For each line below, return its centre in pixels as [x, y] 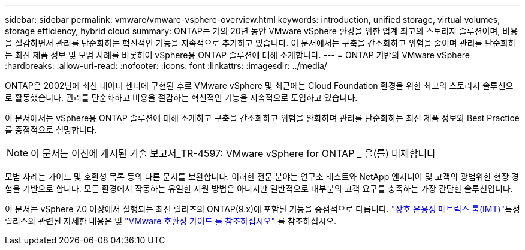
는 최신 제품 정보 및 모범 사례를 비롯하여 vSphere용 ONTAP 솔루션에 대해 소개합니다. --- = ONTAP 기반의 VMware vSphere [238, 55]
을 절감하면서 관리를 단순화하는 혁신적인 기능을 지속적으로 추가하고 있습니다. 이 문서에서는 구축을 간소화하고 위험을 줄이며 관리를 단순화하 [260, 43]
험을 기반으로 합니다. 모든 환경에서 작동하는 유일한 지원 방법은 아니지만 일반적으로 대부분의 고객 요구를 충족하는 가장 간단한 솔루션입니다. [259, 189]
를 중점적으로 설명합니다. [51, 130]
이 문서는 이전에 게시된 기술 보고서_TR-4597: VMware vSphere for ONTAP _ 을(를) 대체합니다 [233, 153]
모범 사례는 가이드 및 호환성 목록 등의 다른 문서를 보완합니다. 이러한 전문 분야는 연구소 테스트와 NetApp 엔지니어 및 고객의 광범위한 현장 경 [262, 177]
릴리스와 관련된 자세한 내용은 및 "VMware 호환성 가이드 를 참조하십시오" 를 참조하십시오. [171, 221]
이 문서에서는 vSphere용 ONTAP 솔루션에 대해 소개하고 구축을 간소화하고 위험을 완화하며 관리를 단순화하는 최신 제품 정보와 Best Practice [262, 118]
